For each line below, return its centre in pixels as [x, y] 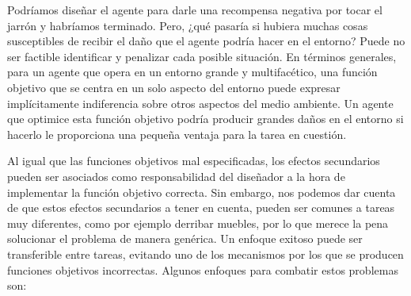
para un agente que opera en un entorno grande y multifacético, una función [192, 72]
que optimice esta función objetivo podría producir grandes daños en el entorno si [205, 119]
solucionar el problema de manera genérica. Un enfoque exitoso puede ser [185, 238]
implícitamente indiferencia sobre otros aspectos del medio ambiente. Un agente [200, 103]
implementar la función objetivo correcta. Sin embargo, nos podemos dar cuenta [202, 192]
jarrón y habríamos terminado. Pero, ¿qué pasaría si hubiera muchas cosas [188, 25]
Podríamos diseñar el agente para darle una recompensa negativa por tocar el [195, 10]
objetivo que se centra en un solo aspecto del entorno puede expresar [174, 87]
